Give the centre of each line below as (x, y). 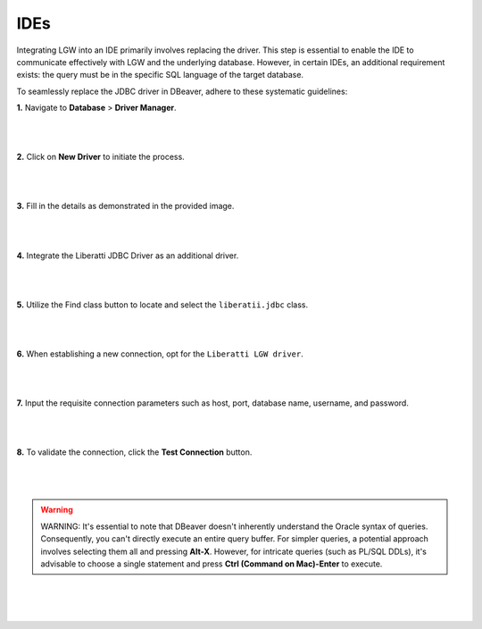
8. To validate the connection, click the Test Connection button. (134, 452)
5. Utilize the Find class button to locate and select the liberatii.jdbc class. (162, 305)
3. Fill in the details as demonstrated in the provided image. (125, 206)
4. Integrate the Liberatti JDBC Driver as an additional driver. (128, 256)
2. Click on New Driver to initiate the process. (100, 157)
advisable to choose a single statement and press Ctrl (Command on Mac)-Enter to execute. (212, 564)
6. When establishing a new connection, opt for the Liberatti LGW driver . (160, 354)
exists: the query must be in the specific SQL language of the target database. (160, 75)
